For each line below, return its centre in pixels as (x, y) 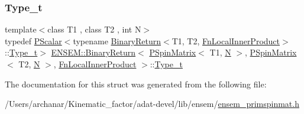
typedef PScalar (33, 40)
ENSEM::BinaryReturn (93, 52)
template (21, 29)
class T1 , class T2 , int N (94, 29)
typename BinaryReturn (117, 40)
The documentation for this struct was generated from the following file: (136, 84)
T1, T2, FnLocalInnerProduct (226, 40)
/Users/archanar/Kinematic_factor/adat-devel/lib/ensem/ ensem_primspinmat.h (152, 104)
